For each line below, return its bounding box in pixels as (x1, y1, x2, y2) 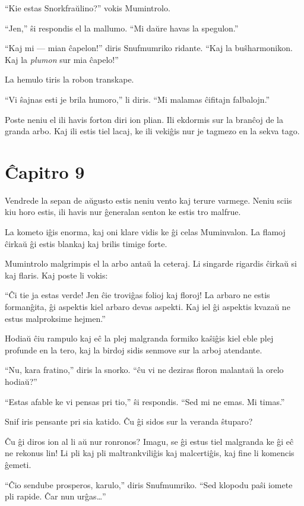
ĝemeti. (5, 458, 31, 470)
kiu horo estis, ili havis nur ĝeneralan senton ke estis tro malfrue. (5, 205, 241, 218)
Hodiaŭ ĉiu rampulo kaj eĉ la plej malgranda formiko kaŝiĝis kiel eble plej (5, 332, 274, 344)
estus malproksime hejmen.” (5, 312, 106, 324)
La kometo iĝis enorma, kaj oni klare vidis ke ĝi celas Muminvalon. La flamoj (5, 226, 286, 238)
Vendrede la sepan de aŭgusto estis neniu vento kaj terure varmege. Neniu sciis (5, 194, 292, 206)
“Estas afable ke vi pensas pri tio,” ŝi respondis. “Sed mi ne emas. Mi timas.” (5, 395, 285, 407)
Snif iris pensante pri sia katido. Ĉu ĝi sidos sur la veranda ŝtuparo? (5, 415, 253, 428)
